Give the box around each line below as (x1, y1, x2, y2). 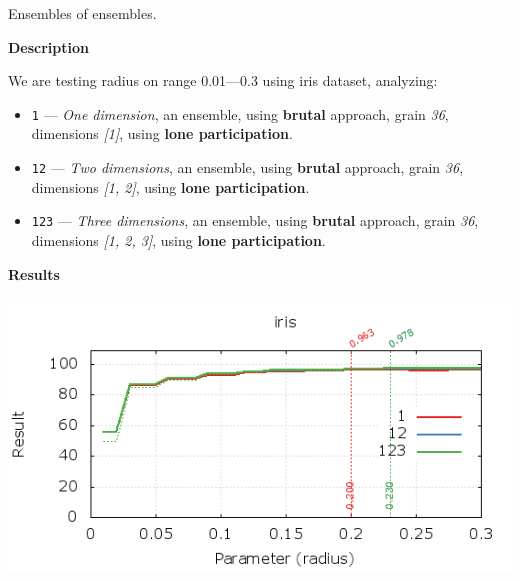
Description (8, 36, 90, 57)
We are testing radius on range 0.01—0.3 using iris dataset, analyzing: (8, 70, 438, 91)
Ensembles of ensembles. (8, 3, 157, 23)
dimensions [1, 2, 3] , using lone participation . (31, 229, 326, 250)
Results (8, 263, 60, 284)
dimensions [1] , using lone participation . (31, 123, 293, 144)
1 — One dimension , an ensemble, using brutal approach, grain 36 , (31, 103, 449, 124)
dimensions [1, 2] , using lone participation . (31, 176, 310, 197)
